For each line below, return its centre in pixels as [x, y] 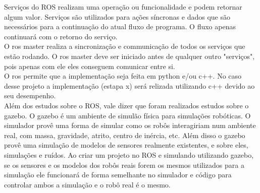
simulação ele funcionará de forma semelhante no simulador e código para [118, 175]
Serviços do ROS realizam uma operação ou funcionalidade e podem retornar [123, 7]
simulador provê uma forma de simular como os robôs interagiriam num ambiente [130, 125]
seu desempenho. [30, 95]
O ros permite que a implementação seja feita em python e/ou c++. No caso [123, 76]
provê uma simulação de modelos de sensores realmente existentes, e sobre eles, [126, 145]
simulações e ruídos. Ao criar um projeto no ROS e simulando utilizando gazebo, [129, 154]
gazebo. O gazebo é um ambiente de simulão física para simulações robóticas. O [127, 115]
